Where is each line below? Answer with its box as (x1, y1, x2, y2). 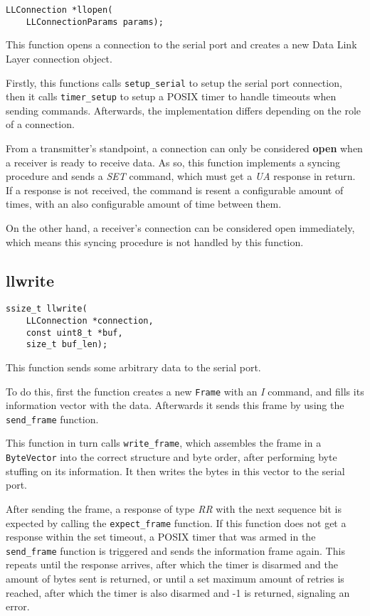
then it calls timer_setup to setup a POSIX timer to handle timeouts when (6, 89, 337, 104)
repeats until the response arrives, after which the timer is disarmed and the (6, 557, 338, 572)
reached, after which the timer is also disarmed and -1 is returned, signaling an (6, 585, 350, 600)
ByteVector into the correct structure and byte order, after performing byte (6, 450, 337, 464)
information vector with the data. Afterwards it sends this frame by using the (6, 398, 344, 413)
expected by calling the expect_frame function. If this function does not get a (6, 515, 347, 530)
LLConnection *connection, (26, 316, 154, 326)
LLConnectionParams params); (26, 16, 164, 27)
